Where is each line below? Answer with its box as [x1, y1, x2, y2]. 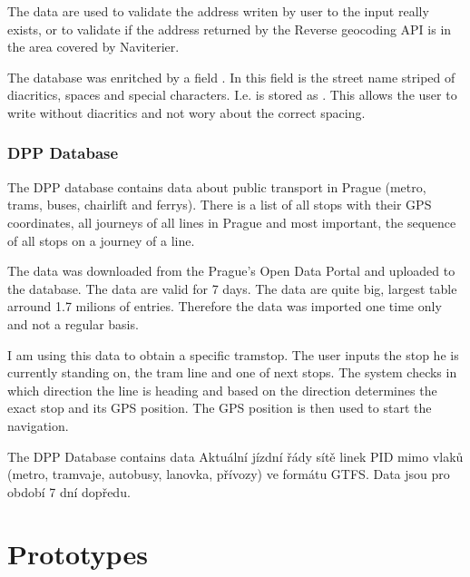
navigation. [7, 416, 69, 435]
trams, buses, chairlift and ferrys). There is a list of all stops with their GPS [7, 195, 432, 214]
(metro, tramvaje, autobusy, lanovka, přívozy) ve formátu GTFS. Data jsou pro [7, 465, 450, 484]
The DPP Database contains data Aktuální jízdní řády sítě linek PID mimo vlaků [7, 446, 464, 465]
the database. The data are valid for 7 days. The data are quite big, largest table [7, 279, 457, 298]
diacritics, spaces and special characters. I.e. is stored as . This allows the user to [7, 85, 457, 104]
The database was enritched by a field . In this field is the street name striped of [7, 67, 455, 86]
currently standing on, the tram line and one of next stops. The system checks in [7, 363, 457, 382]
